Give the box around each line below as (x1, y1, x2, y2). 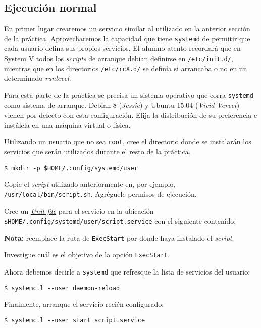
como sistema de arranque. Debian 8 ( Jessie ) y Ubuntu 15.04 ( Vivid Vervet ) (4, 99, 240, 110)
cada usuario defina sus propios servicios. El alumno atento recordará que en (4, 43, 241, 53)
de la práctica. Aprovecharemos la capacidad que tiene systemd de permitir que (4, 33, 250, 43)
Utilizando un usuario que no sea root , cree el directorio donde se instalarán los (4, 136, 251, 147)
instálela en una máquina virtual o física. (4, 119, 131, 130)
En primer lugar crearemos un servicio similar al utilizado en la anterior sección (4, 23, 250, 34)
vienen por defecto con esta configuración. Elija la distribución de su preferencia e (4, 110, 257, 120)
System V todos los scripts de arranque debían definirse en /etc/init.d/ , (4, 53, 233, 64)
